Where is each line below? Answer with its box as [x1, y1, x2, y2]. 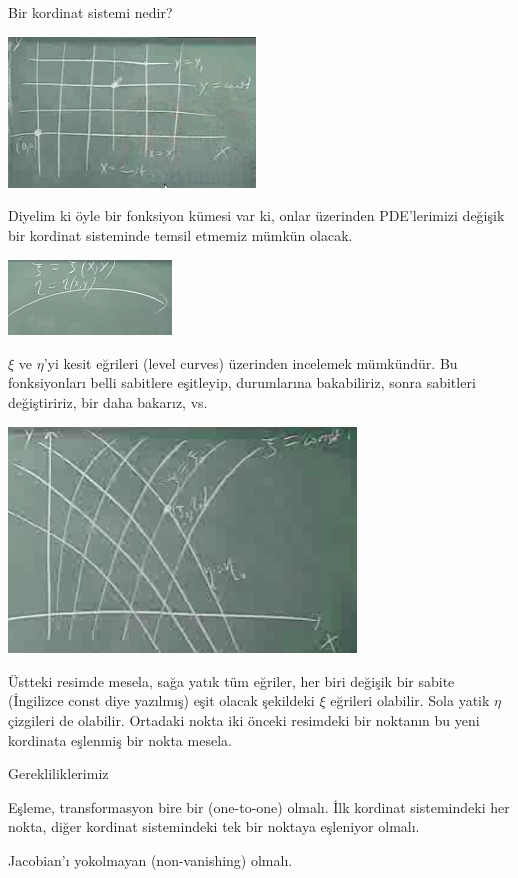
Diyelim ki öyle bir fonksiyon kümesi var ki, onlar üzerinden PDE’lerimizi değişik [8, 205, 505, 226]
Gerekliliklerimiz [8, 763, 109, 784]
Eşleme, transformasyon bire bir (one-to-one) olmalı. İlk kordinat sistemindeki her [8, 796, 510, 817]
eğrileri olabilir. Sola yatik [330, 690, 490, 711]
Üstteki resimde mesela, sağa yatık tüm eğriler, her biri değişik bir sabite [8, 670, 455, 691]
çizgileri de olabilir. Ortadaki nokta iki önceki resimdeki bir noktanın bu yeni [8, 710, 480, 731]
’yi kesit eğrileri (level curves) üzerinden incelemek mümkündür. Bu [43, 352, 458, 373]
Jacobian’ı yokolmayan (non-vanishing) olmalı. [8, 850, 293, 871]
